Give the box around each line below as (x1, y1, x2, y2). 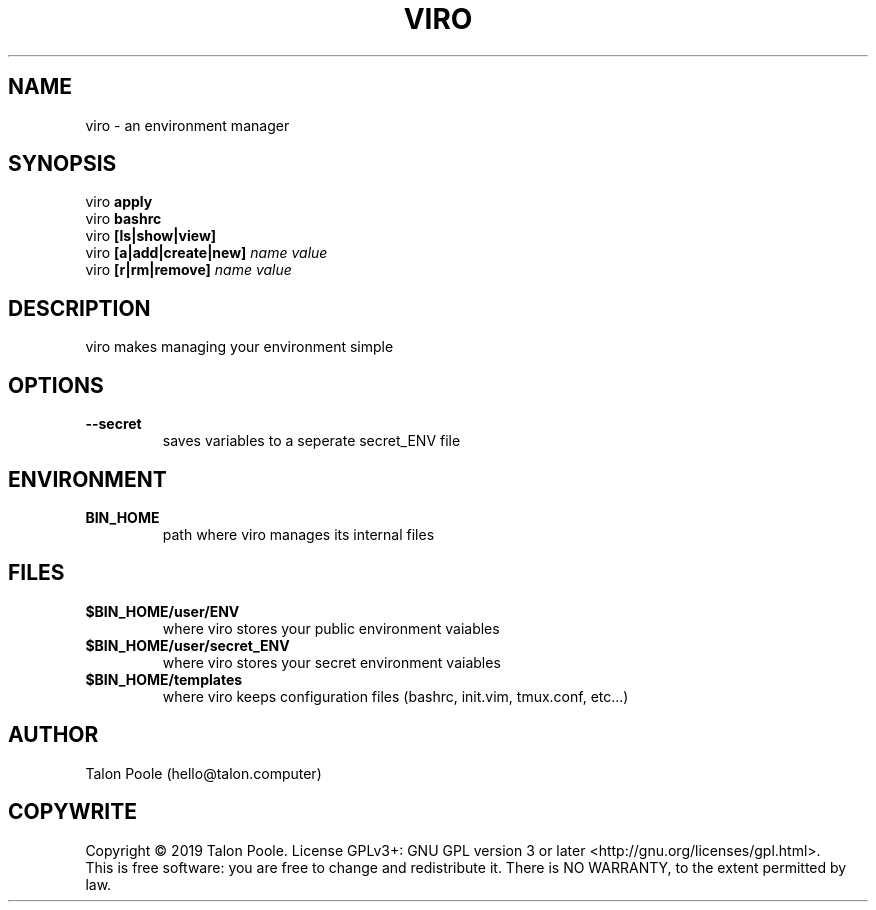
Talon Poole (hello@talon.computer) (85, 764, 322, 782)
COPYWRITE (8, 799, 137, 825)
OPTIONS (8, 372, 104, 398)
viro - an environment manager (85, 116, 290, 134)
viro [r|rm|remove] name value (85, 261, 292, 279)
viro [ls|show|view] (85, 227, 217, 245)
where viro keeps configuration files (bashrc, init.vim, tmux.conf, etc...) (162, 687, 629, 705)
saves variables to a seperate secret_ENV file (162, 432, 461, 450)
